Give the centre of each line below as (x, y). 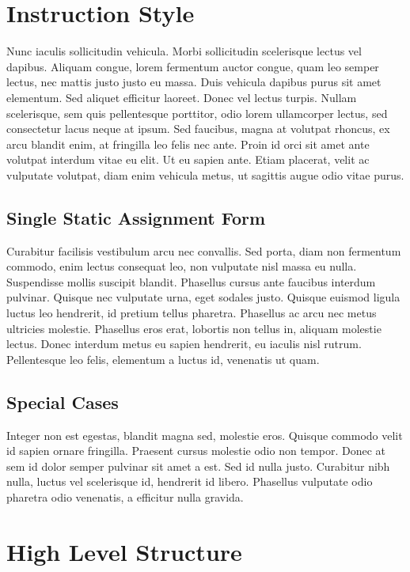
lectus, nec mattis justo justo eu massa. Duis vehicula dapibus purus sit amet (194, 82)
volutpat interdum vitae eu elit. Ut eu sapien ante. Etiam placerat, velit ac (188, 159)
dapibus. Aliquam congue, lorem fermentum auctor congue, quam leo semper (193, 66)
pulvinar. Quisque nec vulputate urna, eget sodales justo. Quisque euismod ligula (203, 297)
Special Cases (63, 402)
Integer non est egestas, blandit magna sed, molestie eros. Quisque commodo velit (205, 435)
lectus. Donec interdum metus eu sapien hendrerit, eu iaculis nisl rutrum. (184, 344)
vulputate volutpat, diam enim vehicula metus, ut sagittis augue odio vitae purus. (205, 174)
